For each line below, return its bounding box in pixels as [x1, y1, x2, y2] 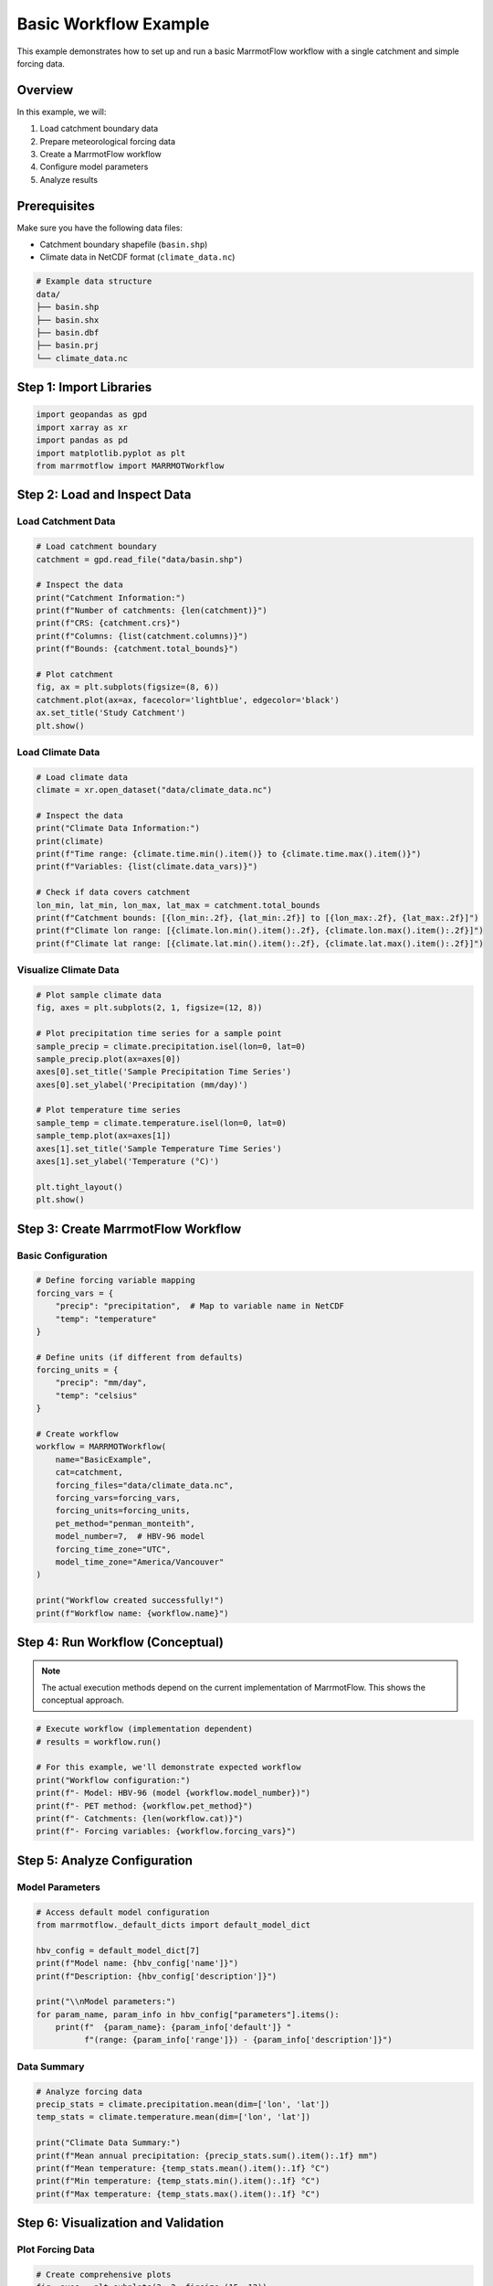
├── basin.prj [36, 340, 100, 351]
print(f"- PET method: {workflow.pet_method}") [36, 1800, 253, 1811]
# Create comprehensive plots [36, 2269, 172, 2280]
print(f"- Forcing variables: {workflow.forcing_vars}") [36, 1826, 297, 1837]
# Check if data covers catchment [36, 887, 191, 898]
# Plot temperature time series [36, 1105, 182, 1116]
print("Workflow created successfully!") [36, 1596, 225, 1606]
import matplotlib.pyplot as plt [36, 448, 186, 458]
